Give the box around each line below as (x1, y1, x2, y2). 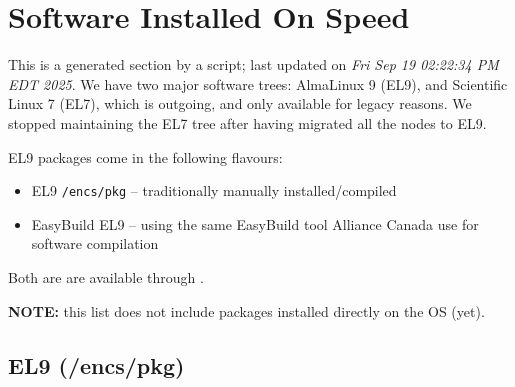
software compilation (31, 233, 159, 254)
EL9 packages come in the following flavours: (8, 146, 283, 167)
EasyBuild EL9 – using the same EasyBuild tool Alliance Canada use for (31, 213, 479, 234)
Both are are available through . (8, 266, 204, 287)
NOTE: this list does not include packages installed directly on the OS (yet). (8, 300, 485, 321)
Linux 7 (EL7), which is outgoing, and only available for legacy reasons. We (8, 93, 472, 114)
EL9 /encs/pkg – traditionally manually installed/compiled (31, 180, 397, 201)
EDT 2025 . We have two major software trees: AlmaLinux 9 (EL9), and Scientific (8, 73, 508, 94)
